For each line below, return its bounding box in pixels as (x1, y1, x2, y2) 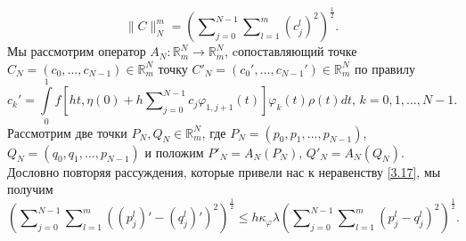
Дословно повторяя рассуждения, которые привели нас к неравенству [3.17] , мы (7, 162, 441, 181)
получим (7, 180, 53, 198)
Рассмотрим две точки (7, 123, 127, 141)
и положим (144, 142, 204, 161)
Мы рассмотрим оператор (7, 42, 146, 60)
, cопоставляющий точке (225, 42, 357, 60)
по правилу (355, 59, 415, 77)
